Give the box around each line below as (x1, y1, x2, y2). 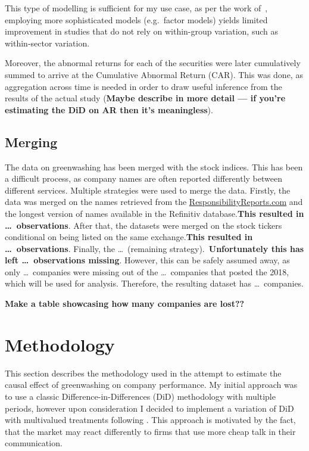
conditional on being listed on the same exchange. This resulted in (5, 231, 253, 243)
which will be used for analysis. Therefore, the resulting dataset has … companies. (5, 277, 304, 290)
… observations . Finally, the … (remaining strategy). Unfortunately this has (5, 242, 304, 254)
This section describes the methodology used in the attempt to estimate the (5, 366, 282, 379)
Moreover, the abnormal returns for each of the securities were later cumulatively (5, 57, 301, 69)
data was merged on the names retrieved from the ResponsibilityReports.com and (5, 195, 303, 208)
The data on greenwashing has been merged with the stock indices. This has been (5, 160, 303, 173)
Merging (5, 132, 58, 151)
